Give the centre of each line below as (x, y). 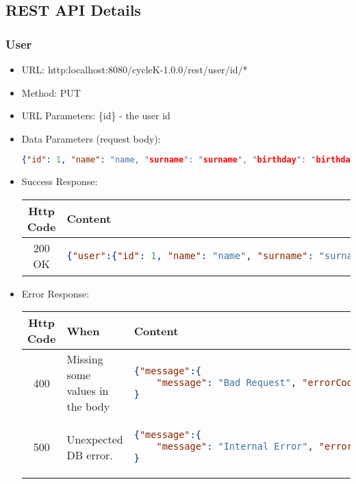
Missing (85, 359)
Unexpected (95, 439)
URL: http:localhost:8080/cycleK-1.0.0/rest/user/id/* (135, 69)
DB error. (90, 455)
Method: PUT (51, 92)
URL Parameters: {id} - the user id (96, 116)
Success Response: (60, 181)
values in (88, 391)
